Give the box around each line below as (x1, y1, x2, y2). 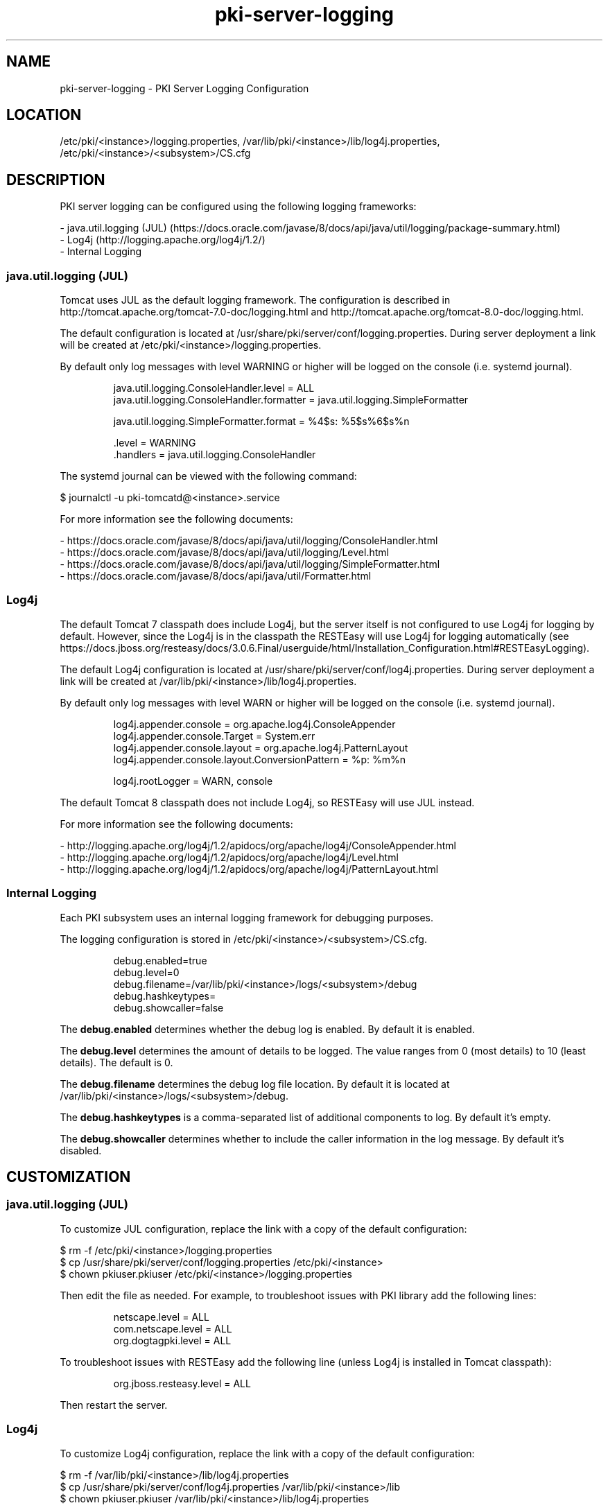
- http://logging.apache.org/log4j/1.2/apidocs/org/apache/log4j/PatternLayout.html (60, 862, 439, 875)
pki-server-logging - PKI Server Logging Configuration (60, 82, 309, 94)
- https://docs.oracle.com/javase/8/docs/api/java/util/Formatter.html (60, 570, 372, 582)
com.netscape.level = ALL (113, 1322, 232, 1335)
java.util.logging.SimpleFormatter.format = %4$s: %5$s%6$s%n (113, 415, 410, 428)
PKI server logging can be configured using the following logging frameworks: (60, 200, 417, 213)
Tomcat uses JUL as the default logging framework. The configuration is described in (60, 294, 451, 306)
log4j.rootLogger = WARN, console (113, 774, 273, 787)
